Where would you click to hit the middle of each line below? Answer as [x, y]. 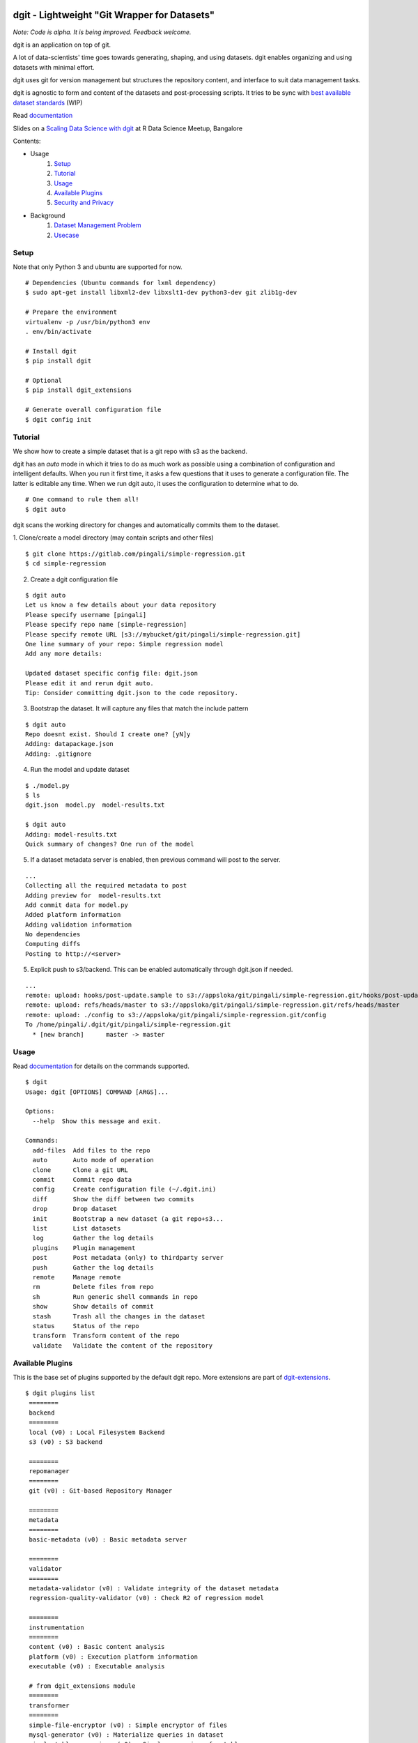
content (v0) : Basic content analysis [97, 1647]
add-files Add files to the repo [91, 1150]
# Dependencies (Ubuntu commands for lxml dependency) [121, 283]
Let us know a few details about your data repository [121, 605]
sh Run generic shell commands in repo [115, 1296]
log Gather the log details [93, 1238]
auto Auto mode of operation [93, 1160]
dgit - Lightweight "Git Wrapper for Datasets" [114, 15]
